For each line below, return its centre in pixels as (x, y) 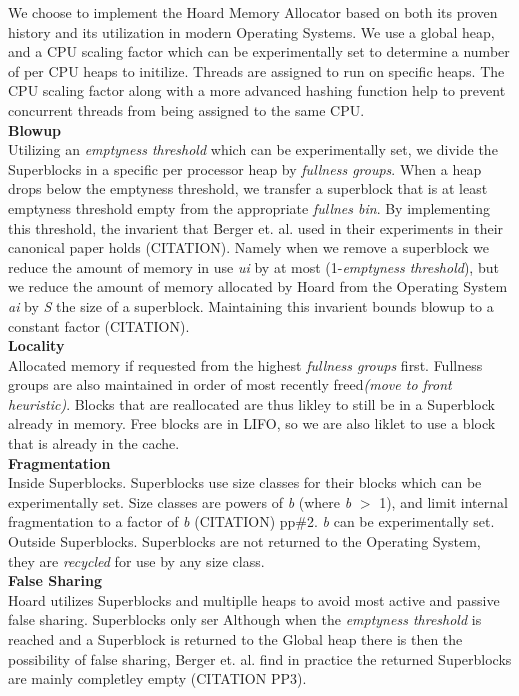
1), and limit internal (443, 501)
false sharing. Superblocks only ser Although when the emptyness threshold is (245, 619)
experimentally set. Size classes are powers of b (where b (180, 501)
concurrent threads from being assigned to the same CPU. (186, 109)
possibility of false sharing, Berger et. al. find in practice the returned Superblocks (260, 658)
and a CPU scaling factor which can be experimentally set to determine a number (259, 51)
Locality (36, 345)
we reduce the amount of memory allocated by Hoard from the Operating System (258, 286)
